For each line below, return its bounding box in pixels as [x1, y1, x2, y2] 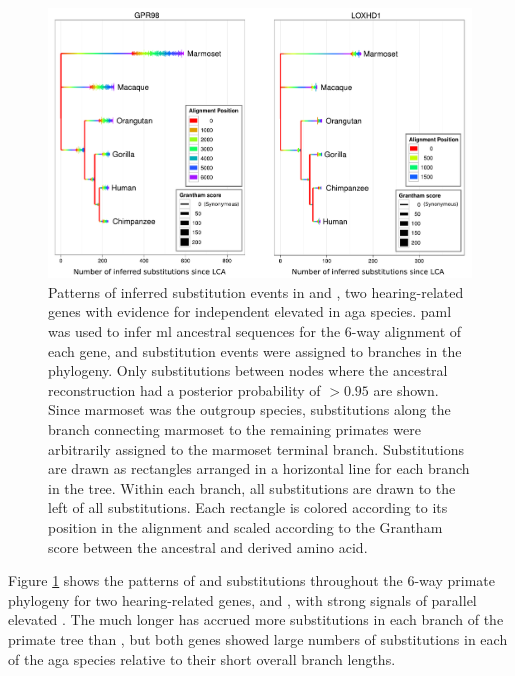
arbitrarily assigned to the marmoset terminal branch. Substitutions [48, 438, 464, 459]
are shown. [373, 379, 439, 400]
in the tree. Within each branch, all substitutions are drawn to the [48, 477, 456, 498]
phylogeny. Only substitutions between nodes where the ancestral [48, 360, 448, 381]
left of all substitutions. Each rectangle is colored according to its [48, 497, 448, 518]
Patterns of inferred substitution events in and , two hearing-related [48, 281, 464, 302]
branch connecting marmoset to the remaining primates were [48, 418, 421, 439]
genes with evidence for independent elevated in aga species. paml [48, 301, 452, 322]
